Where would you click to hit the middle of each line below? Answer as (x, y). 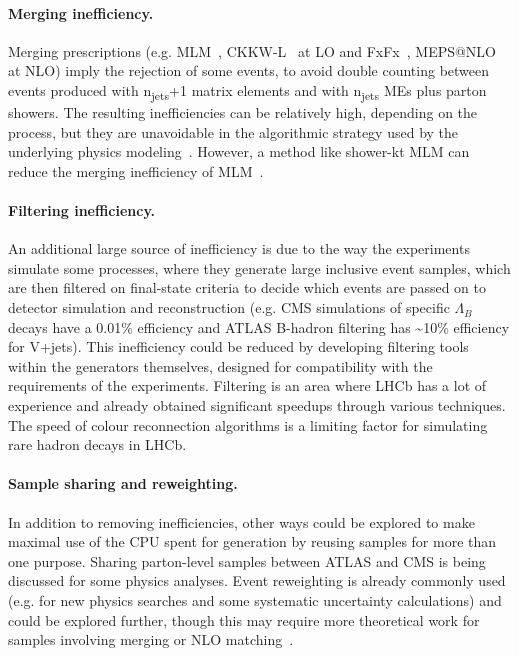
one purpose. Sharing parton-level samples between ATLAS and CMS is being (247, 560)
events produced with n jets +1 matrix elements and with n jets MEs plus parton (247, 91)
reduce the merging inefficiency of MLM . (136, 170)
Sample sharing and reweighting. (123, 483)
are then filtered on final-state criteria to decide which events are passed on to (247, 287)
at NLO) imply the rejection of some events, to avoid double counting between (249, 70)
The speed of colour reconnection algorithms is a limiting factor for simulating (248, 424)
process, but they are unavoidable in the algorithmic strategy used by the (233, 131)
